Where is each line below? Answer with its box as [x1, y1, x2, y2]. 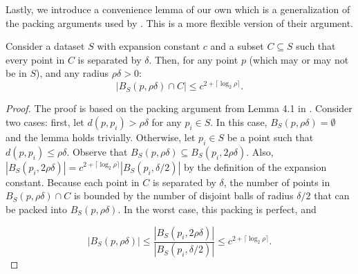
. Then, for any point [149, 52, 238, 66]
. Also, [246, 144, 274, 158]
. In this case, [210, 115, 267, 129]
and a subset [210, 39, 264, 53]
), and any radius [36, 66, 109, 80]
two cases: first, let [6, 115, 84, 129]
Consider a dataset [6, 39, 85, 53]
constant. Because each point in [6, 174, 140, 189]
